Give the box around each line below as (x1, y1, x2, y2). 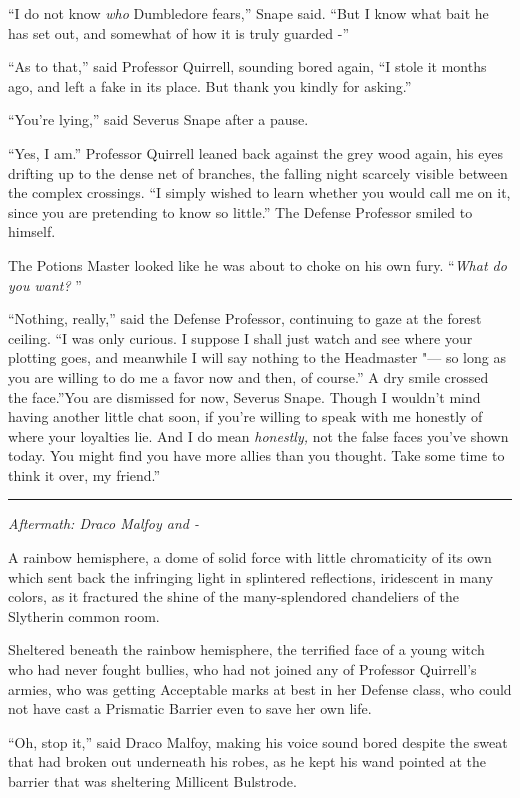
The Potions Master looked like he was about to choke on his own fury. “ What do (8, 254, 507, 275)
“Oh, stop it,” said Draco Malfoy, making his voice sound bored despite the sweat (8, 731, 508, 752)
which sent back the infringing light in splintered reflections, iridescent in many (8, 566, 494, 587)
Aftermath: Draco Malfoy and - (8, 513, 199, 534)
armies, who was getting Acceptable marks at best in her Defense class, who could (8, 678, 512, 699)
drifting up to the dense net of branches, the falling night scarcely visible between (8, 162, 508, 183)
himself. (8, 221, 56, 242)
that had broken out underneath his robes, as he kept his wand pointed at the (8, 751, 487, 772)
